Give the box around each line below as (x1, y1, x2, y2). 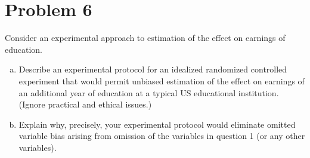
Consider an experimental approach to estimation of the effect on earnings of (5, 31, 286, 44)
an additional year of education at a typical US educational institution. (18, 86, 279, 99)
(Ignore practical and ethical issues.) (18, 98, 152, 110)
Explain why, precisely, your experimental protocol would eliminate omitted (18, 118, 296, 130)
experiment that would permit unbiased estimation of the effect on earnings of (18, 74, 305, 87)
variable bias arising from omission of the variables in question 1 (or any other (18, 129, 305, 142)
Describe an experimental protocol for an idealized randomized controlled (18, 63, 287, 75)
